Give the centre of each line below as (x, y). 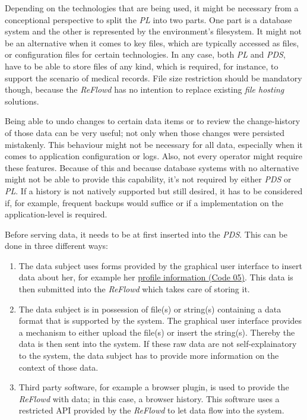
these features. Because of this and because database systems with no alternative (152, 167)
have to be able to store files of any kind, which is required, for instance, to (142, 66)
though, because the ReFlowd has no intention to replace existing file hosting (145, 89)
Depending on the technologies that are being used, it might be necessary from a (152, 8)
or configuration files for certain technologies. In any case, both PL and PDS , (145, 54)
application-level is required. (56, 214)
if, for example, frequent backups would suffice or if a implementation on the (144, 202)
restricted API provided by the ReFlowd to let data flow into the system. (151, 410)
